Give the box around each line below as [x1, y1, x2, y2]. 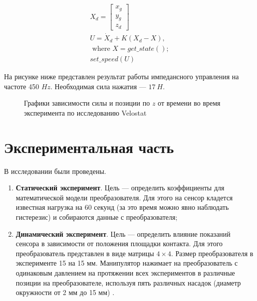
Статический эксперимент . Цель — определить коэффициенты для [15, 182, 225, 193]
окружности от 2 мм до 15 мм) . [15, 287, 115, 298]
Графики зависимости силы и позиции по [24, 98, 150, 108]
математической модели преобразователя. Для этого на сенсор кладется [15, 192, 233, 202]
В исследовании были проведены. [4, 165, 106, 176]
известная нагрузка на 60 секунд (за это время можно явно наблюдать [15, 202, 229, 212]
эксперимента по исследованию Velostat [24, 107, 147, 118]
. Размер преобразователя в [171, 248, 254, 258]
